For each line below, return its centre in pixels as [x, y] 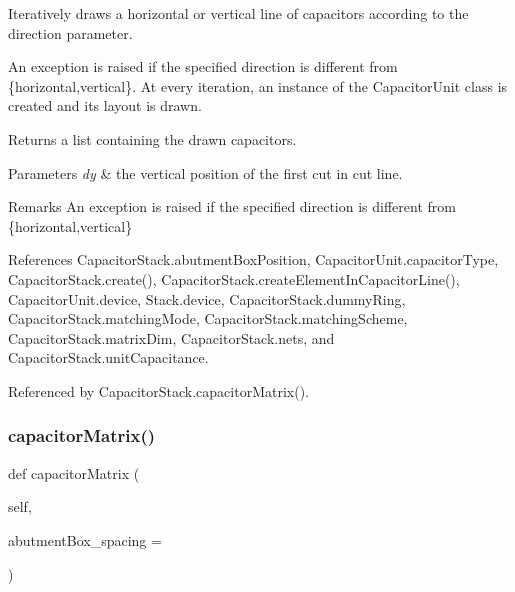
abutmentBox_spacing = [85, 539]
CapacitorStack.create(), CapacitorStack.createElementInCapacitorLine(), [234, 278]
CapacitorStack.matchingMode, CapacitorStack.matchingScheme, [208, 318]
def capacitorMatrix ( [74, 472]
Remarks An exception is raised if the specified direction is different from [232, 206]
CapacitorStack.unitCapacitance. [108, 357]
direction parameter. [70, 32]
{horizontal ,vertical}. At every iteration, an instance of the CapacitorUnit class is [258, 85]
